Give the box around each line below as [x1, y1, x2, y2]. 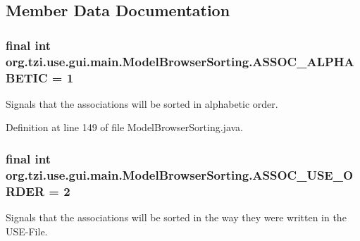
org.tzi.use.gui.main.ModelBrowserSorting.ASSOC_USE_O [6, 166, 354, 183]
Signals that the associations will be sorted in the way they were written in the [6, 210, 347, 225]
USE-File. [6, 223, 48, 238]
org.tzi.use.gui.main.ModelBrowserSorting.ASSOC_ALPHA [6, 52, 354, 70]
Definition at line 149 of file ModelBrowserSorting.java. [6, 120, 244, 135]
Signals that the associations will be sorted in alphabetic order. [6, 96, 278, 111]
